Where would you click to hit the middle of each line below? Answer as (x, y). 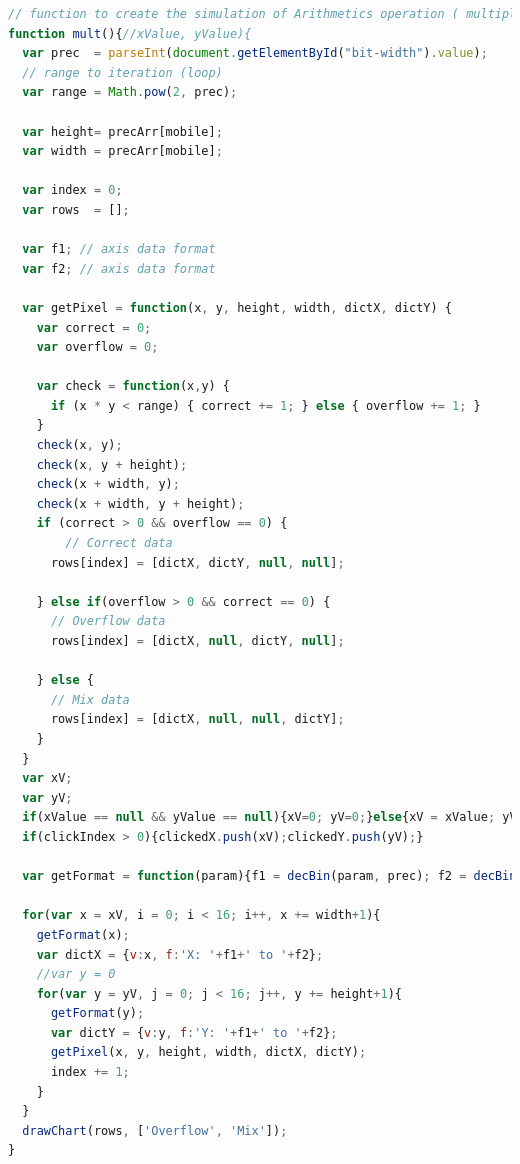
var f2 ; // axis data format (119, 268)
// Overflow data (108, 621)
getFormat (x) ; (83, 934)
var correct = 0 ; (94, 327)
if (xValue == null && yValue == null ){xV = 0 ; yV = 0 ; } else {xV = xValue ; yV (269, 817)
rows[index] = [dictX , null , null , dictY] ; (197, 719)
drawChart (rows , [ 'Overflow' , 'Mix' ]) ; (155, 1130)
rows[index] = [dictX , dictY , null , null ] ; (197, 562)
